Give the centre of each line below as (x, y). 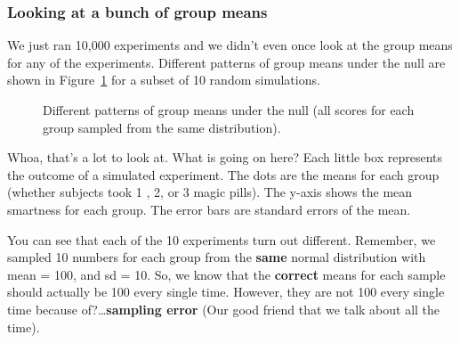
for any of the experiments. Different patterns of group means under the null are (226, 62)
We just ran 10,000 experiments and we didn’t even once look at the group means (230, 45)
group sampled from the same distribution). (162, 127)
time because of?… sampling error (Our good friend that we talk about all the (224, 309)
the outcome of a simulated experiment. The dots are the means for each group (223, 174)
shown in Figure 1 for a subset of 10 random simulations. (164, 80)
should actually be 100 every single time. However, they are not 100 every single (226, 292)
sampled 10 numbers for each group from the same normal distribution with (217, 257)
